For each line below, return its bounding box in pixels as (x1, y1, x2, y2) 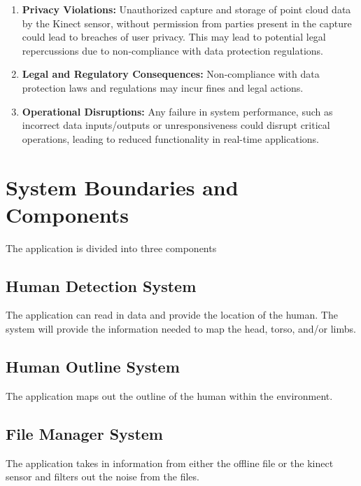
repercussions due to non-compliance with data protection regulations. (22, 43, 324, 57)
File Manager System (6, 422, 163, 444)
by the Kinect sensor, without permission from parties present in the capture (22, 15, 352, 30)
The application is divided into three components (6, 240, 217, 255)
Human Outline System (6, 356, 180, 377)
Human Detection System (6, 275, 197, 296)
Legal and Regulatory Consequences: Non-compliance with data (22, 67, 320, 81)
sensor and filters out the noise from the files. (6, 469, 199, 484)
